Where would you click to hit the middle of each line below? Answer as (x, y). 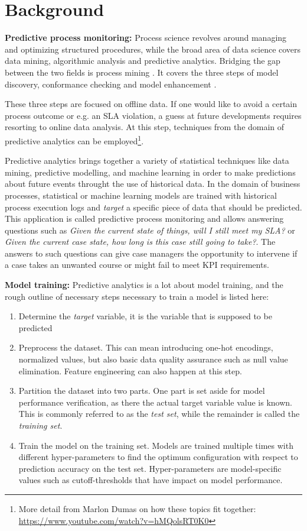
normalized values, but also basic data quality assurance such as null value (153, 359)
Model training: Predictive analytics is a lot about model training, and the (144, 285)
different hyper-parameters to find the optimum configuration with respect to (158, 457)
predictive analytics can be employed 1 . (74, 140)
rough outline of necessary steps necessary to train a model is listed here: (137, 296)
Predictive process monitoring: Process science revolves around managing (146, 38)
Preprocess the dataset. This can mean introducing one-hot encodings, (146, 347)
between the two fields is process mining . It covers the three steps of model (142, 72)
